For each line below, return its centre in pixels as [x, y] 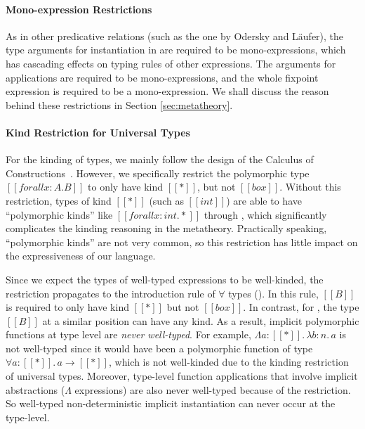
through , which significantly [265, 214]
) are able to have [264, 200]
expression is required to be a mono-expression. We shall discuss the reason [167, 91]
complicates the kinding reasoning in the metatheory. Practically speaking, [166, 228]
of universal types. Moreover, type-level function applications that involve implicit [182, 376]
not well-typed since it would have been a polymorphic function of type [159, 348]
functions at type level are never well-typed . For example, [128, 334]
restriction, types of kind [59, 200]
